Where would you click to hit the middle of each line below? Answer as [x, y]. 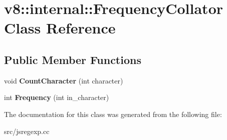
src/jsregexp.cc [27, 131]
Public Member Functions [73, 59]
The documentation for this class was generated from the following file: [113, 114]
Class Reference [60, 28]
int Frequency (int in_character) [57, 97]
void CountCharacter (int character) [64, 80]
